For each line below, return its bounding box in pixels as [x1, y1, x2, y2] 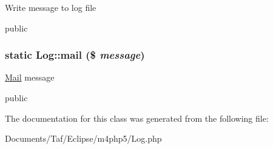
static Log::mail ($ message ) [5, 47, 145, 62]
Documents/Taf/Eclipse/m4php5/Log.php [5, 132, 162, 145]
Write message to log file [5, 1, 96, 13]
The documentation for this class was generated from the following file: [5, 111, 269, 124]
